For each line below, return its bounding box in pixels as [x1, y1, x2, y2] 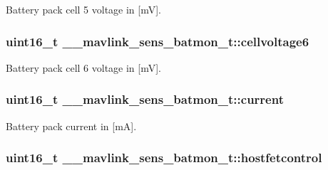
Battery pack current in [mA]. [6, 118, 137, 133]
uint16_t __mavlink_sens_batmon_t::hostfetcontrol [6, 149, 322, 166]
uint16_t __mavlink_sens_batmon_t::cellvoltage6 [6, 32, 309, 50]
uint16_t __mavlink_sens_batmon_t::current [6, 90, 284, 108]
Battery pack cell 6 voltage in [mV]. [6, 60, 161, 75]
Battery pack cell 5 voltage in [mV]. [6, 2, 161, 16]
